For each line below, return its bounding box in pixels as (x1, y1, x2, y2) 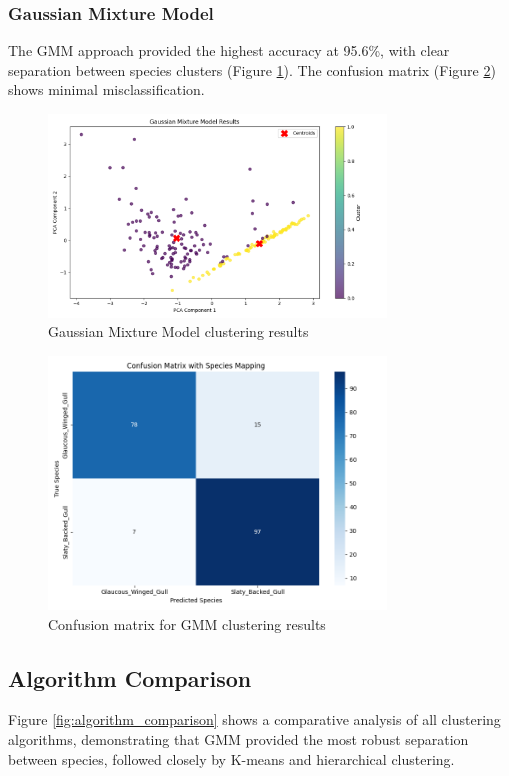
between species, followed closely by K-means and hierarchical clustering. (8, 748, 455, 769)
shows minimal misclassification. (8, 79, 205, 100)
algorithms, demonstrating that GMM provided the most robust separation (8, 729, 469, 750)
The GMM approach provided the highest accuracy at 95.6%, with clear (8, 40, 450, 61)
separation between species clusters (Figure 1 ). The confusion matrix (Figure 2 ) (8, 59, 496, 80)
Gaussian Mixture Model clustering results (48, 321, 309, 342)
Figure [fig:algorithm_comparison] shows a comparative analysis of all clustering (8, 709, 501, 730)
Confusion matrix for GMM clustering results (48, 613, 326, 634)
